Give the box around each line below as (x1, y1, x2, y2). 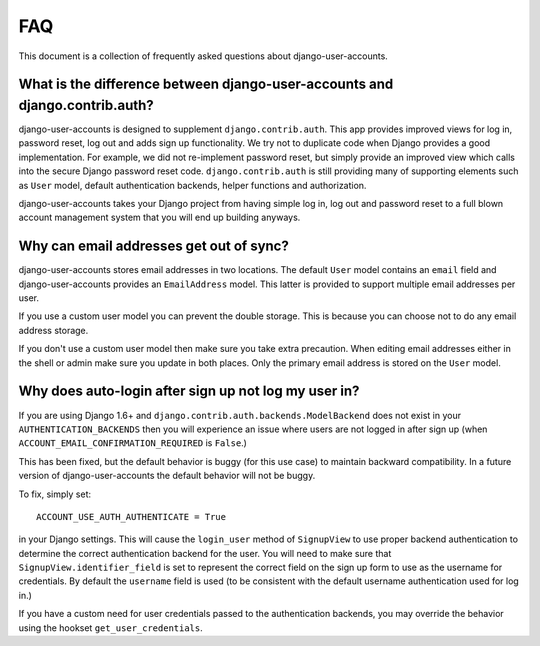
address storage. (18, 324, 89, 336)
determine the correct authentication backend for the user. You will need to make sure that (18, 547, 392, 559)
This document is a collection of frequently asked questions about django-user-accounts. (18, 50, 389, 62)
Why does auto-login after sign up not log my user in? (18, 383, 360, 400)
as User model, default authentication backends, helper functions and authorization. (18, 179, 367, 191)
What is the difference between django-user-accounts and (18, 76, 394, 93)
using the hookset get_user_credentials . (18, 621, 204, 634)
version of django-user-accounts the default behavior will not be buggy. (18, 470, 316, 482)
